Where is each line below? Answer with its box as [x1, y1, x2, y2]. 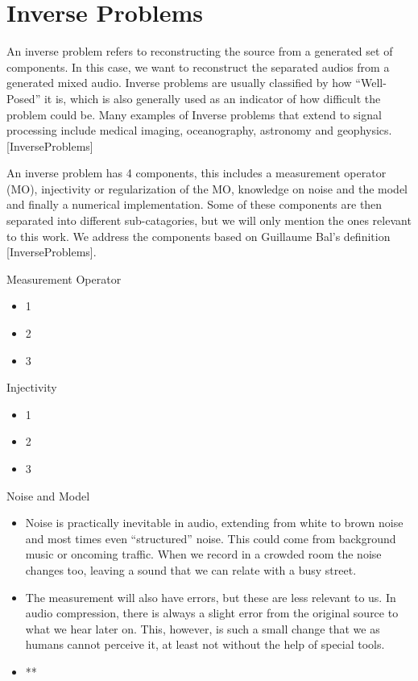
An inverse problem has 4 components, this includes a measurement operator [6, 164, 387, 181]
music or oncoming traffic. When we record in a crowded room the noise [25, 546, 382, 563]
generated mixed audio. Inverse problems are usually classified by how [6, 74, 352, 91]
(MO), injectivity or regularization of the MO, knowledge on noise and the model [6, 180, 408, 197]
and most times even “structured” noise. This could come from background [25, 529, 396, 546]
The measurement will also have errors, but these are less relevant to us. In [25, 588, 396, 605]
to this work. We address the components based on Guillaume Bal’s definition [6, 227, 391, 244]
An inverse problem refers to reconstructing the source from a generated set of [6, 43, 393, 60]
